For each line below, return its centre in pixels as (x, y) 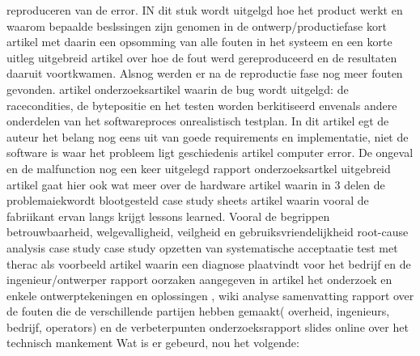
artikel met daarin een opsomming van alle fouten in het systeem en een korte (199, 42)
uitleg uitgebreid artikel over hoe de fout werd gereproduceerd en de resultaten (202, 57)
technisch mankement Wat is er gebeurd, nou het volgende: (153, 343)
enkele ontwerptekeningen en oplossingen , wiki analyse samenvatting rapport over (210, 295)
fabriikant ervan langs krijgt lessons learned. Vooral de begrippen (168, 216)
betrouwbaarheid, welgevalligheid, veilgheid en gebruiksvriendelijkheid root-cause (208, 232)
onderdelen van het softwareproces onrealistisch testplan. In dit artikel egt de (198, 121)
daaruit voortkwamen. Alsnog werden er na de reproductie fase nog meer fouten (205, 73)
